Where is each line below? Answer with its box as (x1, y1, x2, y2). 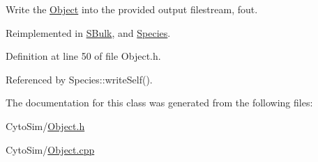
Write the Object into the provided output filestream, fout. (6, 2, 258, 16)
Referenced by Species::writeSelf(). (6, 72, 153, 86)
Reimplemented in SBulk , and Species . (6, 25, 171, 40)
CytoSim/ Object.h (6, 118, 85, 133)
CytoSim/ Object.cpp (6, 142, 95, 156)
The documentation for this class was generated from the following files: (6, 95, 313, 110)
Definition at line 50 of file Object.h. (6, 49, 161, 63)
